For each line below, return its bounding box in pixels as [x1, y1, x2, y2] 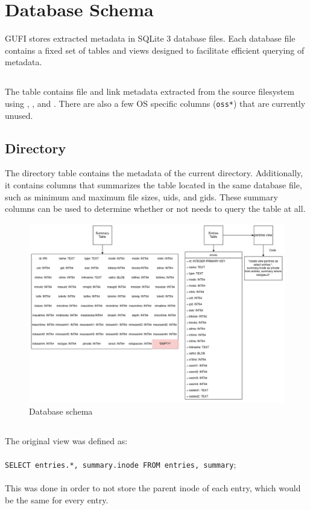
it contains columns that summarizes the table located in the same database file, [5, 178, 302, 191]
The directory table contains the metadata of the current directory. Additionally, [5, 167, 303, 179]
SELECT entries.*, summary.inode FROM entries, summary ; [5, 457, 236, 470]
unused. [5, 109, 33, 121]
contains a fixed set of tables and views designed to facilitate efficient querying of [5, 43, 305, 56]
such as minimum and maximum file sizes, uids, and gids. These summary [5, 190, 278, 203]
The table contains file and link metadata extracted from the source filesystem [5, 85, 294, 98]
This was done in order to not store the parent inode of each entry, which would [5, 482, 301, 494]
